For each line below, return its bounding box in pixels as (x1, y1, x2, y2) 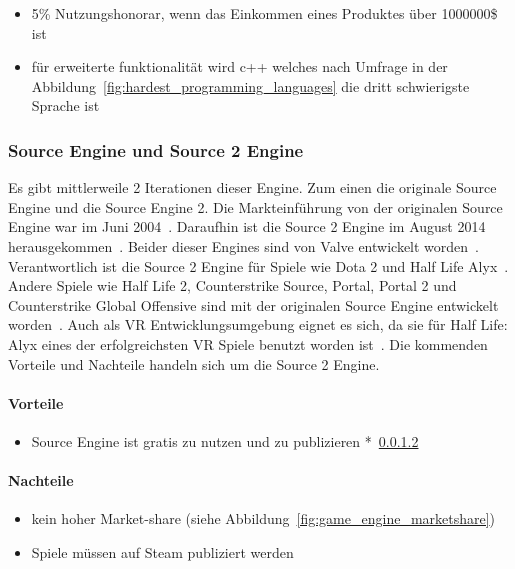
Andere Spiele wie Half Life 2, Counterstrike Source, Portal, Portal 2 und (8, 275, 457, 296)
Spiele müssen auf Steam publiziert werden (31, 541, 294, 562)
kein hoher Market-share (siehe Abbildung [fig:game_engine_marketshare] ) (31, 508, 496, 529)
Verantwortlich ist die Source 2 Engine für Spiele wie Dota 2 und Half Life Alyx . (8, 255, 509, 276)
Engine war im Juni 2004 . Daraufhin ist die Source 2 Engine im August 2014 (8, 216, 486, 237)
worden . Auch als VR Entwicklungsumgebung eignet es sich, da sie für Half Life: (8, 314, 508, 335)
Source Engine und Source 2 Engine (8, 137, 304, 162)
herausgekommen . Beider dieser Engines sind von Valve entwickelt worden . (8, 235, 480, 256)
